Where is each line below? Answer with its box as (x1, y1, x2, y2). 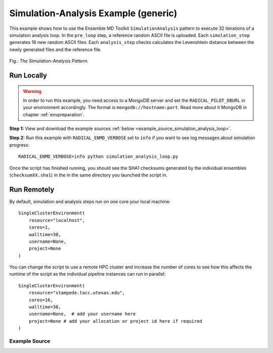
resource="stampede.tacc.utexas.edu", (28, 290, 125, 296)
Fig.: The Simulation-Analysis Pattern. (9, 58, 88, 64)
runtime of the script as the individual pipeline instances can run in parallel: (9, 271, 166, 277)
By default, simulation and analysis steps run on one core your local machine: (9, 198, 171, 204)
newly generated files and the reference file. (9, 46, 102, 53)
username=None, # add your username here (28, 311, 136, 317)
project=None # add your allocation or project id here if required (28, 318, 202, 324)
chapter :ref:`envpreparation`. (23, 111, 85, 117)
